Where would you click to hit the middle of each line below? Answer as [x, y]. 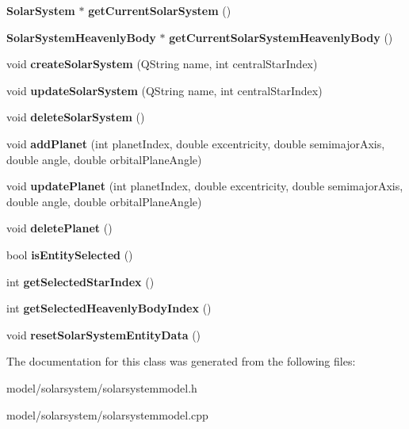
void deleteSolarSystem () [76, 117]
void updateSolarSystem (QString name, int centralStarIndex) [164, 90]
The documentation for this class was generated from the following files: [181, 361]
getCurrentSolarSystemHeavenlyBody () [281, 37]
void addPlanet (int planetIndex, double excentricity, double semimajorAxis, [196, 143]
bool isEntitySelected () [70, 254]
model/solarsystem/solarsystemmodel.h [102, 387]
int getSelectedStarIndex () [80, 281]
